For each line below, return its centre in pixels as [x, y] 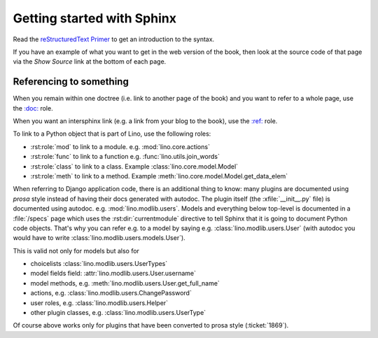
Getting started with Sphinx [94, 18]
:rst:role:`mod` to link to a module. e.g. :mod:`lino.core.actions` [120, 146]
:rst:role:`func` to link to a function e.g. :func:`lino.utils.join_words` [125, 157]
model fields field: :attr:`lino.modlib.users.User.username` [113, 274]
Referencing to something [71, 82]
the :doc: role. [33, 108]
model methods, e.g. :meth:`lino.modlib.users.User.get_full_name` [125, 283]
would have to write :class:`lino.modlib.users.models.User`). [99, 238]
